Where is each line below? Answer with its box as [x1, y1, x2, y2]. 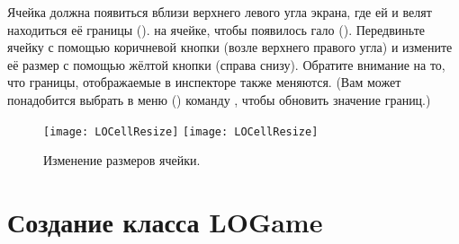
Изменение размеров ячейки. [43, 151, 201, 170]
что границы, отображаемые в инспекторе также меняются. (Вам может [7, 73, 401, 91]
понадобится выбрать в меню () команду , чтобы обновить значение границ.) [7, 90, 431, 109]
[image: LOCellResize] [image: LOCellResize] [43, 125, 319, 138]
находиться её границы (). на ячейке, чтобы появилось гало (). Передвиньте [7, 20, 425, 39]
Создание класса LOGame [7, 204, 323, 240]
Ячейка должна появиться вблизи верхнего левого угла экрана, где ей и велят [7, 3, 432, 21]
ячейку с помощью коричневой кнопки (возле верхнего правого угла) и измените [7, 38, 453, 57]
